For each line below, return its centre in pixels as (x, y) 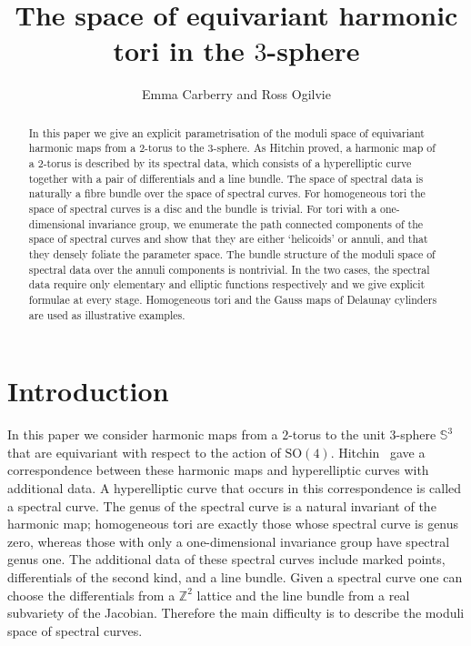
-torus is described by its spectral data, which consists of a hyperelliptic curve (227, 163)
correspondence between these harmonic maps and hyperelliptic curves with (218, 470)
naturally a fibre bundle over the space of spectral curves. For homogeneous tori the (227, 193)
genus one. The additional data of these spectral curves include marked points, (226, 559)
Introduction (88, 391)
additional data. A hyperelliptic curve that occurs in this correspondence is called (235, 487)
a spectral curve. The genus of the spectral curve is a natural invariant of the (222, 505)
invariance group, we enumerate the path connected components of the (256, 223)
